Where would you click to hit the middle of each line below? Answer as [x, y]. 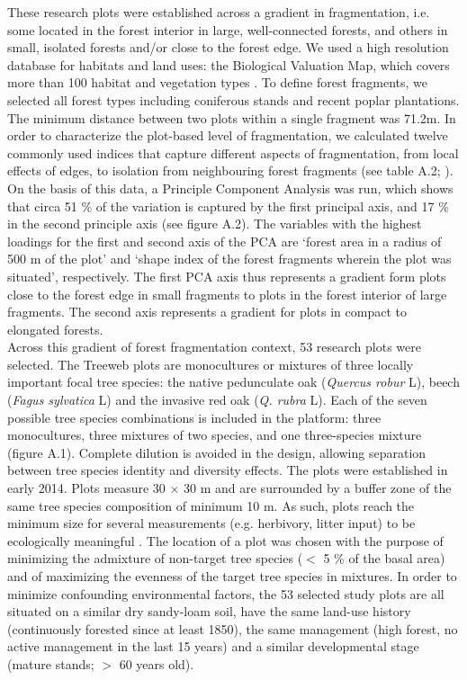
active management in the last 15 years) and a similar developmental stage [213, 646]
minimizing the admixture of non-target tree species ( [155, 558]
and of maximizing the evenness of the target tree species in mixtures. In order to [232, 576]
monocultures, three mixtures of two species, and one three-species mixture [215, 435]
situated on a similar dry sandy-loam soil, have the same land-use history [209, 611]
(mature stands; [51, 663]
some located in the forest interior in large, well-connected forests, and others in [228, 29]
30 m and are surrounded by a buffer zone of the [318, 488]
